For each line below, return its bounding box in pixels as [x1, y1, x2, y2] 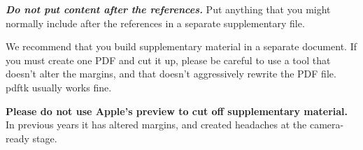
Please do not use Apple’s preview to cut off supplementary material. [6, 103, 348, 118]
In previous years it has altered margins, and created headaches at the [6, 117, 307, 132]
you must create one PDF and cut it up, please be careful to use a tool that [6, 52, 331, 67]
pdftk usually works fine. [6, 80, 112, 94]
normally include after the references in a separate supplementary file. [6, 15, 305, 30]
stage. [32, 130, 57, 145]
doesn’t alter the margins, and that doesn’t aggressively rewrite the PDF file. [6, 66, 336, 81]
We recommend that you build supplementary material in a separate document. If [6, 39, 357, 54]
